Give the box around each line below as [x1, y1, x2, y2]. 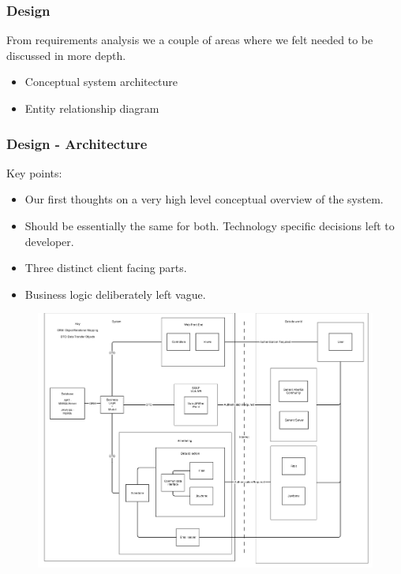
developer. [24, 233, 74, 249]
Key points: [6, 164, 62, 181]
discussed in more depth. [6, 47, 126, 63]
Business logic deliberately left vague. [24, 285, 206, 302]
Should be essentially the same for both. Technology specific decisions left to [24, 218, 395, 233]
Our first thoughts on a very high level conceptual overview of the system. [24, 191, 384, 207]
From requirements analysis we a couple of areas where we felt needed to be [6, 32, 373, 48]
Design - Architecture [6, 133, 148, 153]
